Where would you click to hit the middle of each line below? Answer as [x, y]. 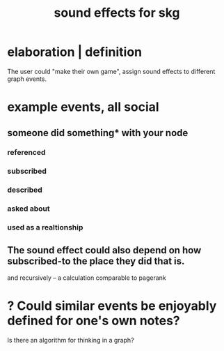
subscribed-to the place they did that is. [96, 261]
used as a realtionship [45, 227]
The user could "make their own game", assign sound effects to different [111, 71]
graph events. [27, 79]
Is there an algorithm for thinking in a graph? [71, 340]
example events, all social [83, 107]
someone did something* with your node [98, 133]
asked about [29, 209]
